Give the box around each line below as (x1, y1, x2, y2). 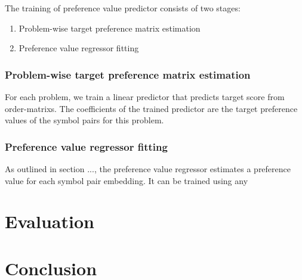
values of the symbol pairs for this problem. (5, 114, 164, 126)
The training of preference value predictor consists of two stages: (5, 2, 241, 14)
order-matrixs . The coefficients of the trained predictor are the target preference (5, 102, 298, 114)
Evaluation (5, 209, 94, 234)
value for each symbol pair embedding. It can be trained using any (5, 174, 248, 186)
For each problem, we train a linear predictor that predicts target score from (5, 91, 285, 102)
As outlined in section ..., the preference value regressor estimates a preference (5, 163, 291, 175)
